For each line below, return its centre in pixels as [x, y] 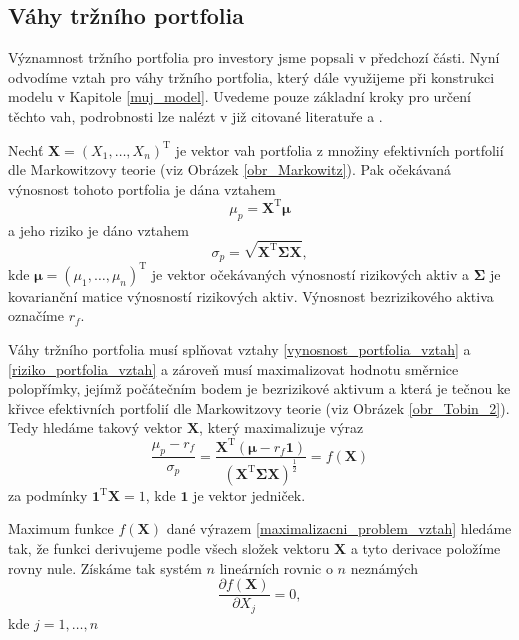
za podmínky [48, 494]
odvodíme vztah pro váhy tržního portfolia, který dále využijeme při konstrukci [251, 76]
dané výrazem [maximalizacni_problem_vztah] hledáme [339, 528]
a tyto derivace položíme [425, 547]
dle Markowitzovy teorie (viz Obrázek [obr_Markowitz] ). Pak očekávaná [229, 169]
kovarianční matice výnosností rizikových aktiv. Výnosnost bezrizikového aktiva [251, 295]
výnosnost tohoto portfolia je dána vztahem [142, 188]
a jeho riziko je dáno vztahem [98, 229]
